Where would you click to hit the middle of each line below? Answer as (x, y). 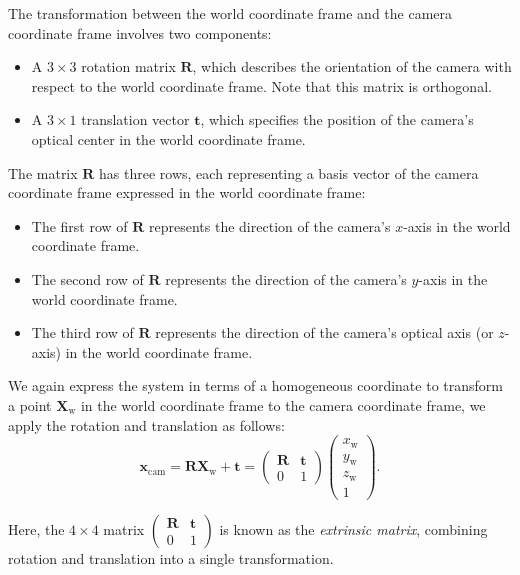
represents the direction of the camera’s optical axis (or (324, 332)
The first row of (79, 225)
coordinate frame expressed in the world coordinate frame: (187, 192)
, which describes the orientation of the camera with (352, 66)
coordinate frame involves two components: (140, 32)
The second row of (87, 278)
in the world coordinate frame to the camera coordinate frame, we (283, 404)
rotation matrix (128, 66)
